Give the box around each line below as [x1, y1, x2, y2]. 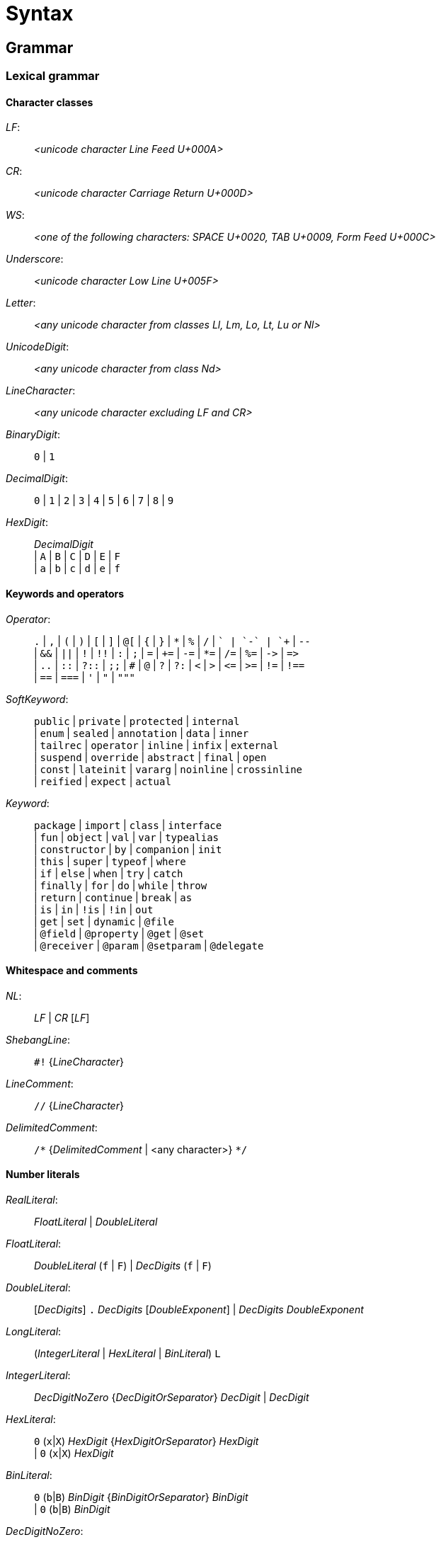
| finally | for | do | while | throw [34, 879, 207, 891]
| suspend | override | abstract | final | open [34, 750, 267, 763]
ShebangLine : [6, 1033, 71, 1046]
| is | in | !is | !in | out [34, 903, 154, 915]
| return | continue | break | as [34, 891, 193, 903]
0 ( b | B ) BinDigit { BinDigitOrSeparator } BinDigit [34, 1491, 248, 1504]
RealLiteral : [6, 1194, 58, 1206]
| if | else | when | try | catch [34, 867, 183, 879]
